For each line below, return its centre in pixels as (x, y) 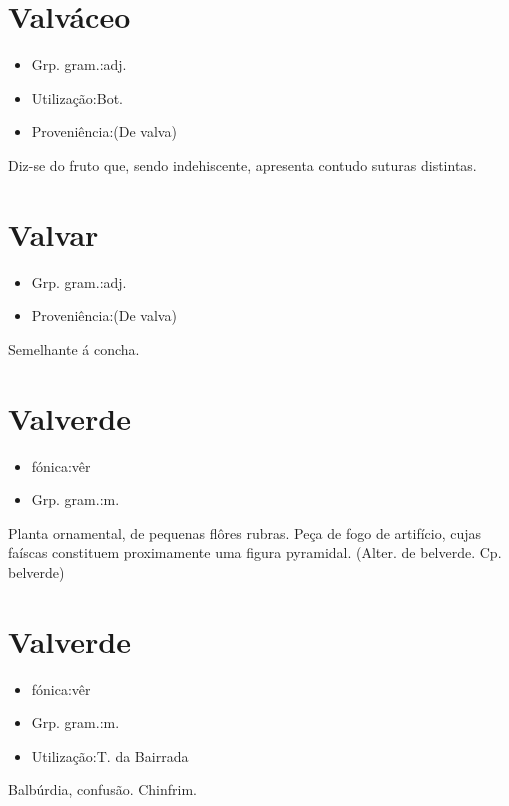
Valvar (53, 233)
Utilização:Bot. (77, 97)
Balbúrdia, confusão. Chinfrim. (103, 789)
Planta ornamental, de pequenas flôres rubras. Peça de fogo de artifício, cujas (245, 532)
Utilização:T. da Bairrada (110, 755)
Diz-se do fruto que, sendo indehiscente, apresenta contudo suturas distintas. (242, 164)
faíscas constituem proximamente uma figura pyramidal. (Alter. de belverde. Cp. (255, 552)
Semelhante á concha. (74, 348)
